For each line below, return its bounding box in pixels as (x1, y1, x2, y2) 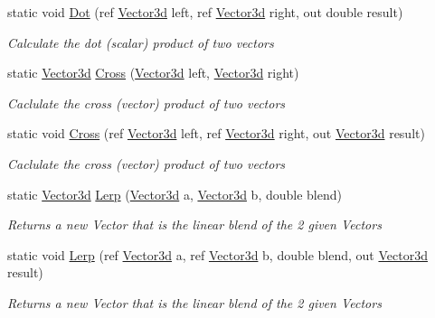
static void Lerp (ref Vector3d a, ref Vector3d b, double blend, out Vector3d (7, 245, 428, 264)
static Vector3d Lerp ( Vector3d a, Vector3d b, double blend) (7, 184, 342, 203)
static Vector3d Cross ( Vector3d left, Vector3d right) (7, 63, 299, 82)
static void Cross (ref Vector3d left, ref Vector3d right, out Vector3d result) (7, 124, 425, 143)
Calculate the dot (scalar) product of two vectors (7, 33, 274, 51)
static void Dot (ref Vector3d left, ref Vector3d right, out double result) (7, 3, 403, 21)
